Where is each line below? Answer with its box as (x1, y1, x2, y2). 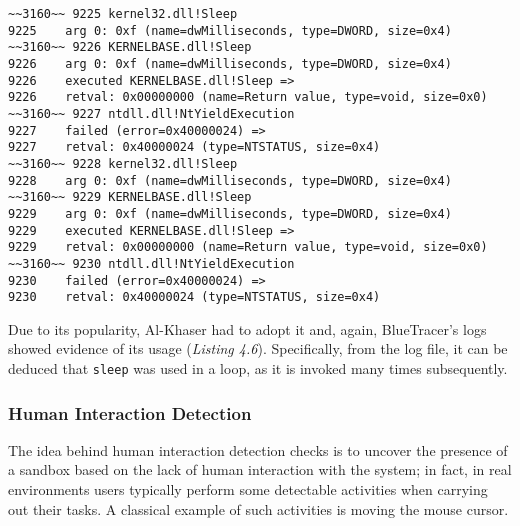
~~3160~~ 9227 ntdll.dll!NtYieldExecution (8, 106, 295, 121)
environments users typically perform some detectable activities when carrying (8, 479, 488, 500)
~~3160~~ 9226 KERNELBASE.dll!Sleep (8, 40, 252, 55)
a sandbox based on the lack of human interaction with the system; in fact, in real (8, 459, 512, 480)
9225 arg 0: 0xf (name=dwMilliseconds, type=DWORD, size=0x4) (8, 23, 452, 38)
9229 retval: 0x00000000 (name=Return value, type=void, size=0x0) (8, 240, 488, 255)
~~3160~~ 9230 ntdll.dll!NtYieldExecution (8, 256, 295, 271)
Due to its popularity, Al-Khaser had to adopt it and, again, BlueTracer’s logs (8, 318, 487, 339)
